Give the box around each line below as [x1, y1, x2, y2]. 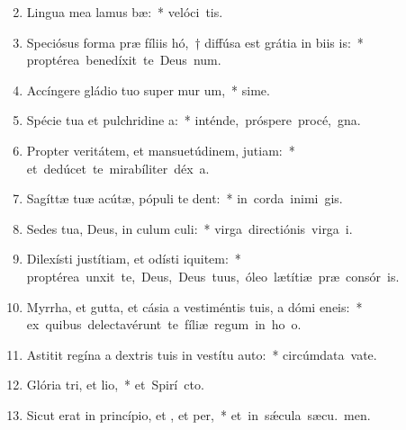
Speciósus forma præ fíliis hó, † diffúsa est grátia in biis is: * [26, 32, 364, 51]
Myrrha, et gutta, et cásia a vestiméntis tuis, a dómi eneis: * [26, 297, 363, 316]
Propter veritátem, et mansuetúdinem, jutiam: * [26, 140, 295, 159]
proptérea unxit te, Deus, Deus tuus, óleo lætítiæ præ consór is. [26, 266, 400, 285]
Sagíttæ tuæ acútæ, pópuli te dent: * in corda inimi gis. [26, 189, 343, 208]
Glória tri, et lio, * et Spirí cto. [26, 375, 204, 394]
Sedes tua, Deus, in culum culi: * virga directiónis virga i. [26, 219, 353, 237]
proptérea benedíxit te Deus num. [26, 50, 221, 69]
